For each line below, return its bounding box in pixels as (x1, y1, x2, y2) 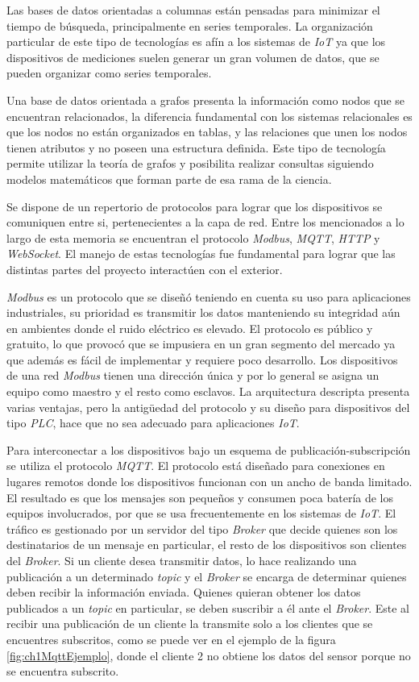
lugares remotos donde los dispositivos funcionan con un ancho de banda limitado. (6, 473, 413, 490)
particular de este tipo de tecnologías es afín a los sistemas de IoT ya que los (6, 33, 386, 50)
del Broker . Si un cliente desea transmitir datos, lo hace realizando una (6, 552, 357, 568)
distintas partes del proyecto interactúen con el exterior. (6, 260, 283, 277)
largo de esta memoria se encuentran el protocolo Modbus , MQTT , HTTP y (6, 229, 380, 246)
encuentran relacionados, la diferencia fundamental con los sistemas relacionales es (6, 107, 413, 124)
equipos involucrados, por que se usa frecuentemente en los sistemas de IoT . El (6, 505, 396, 522)
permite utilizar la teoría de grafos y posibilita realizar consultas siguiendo (6, 155, 374, 172)
